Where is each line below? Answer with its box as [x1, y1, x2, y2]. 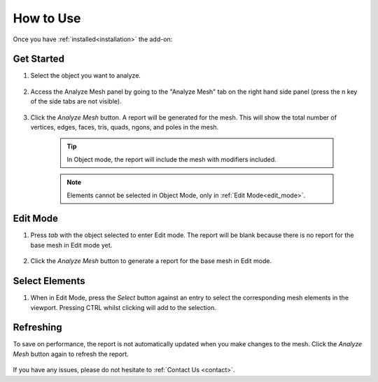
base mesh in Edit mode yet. [30, 241, 113, 249]
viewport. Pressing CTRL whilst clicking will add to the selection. [30, 303, 216, 311]
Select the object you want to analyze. [30, 71, 141, 80]
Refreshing [13, 322, 62, 334]
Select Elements [13, 275, 85, 287]
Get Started [13, 53, 64, 65]
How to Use [13, 10, 81, 26]
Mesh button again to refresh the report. [13, 350, 129, 358]
